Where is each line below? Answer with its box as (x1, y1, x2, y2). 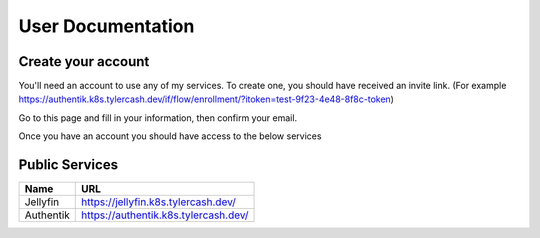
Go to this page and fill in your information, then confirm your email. (18, 111, 298, 124)
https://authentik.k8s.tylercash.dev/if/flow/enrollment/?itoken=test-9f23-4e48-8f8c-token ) (18, 93, 395, 105)
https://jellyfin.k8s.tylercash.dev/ (81, 195, 237, 209)
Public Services (18, 156, 119, 174)
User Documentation (18, 15, 195, 37)
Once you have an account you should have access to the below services (18, 130, 322, 142)
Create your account (18, 53, 150, 70)
